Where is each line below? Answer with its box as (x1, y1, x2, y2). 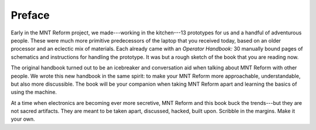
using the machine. (11, 89, 57, 96)
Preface (11, 9, 50, 22)
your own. (11, 115, 35, 122)
